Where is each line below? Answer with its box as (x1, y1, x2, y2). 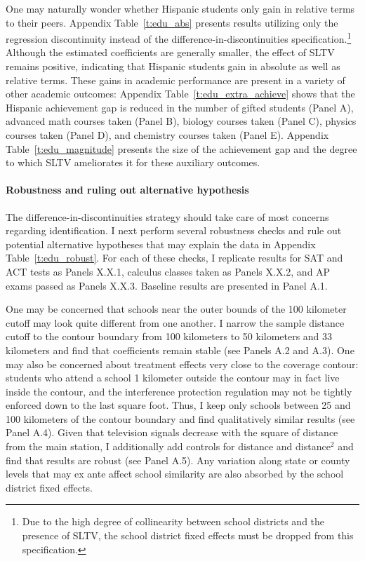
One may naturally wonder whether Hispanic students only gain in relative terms (6, 1, 355, 15)
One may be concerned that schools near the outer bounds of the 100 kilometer (6, 302, 347, 316)
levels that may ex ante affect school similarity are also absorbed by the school (6, 466, 344, 481)
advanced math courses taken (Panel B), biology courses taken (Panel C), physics (6, 114, 357, 128)
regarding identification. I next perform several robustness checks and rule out (6, 223, 342, 238)
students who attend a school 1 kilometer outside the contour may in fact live (6, 370, 340, 385)
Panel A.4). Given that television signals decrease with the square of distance (6, 425, 338, 440)
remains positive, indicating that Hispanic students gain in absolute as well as (6, 59, 340, 74)
